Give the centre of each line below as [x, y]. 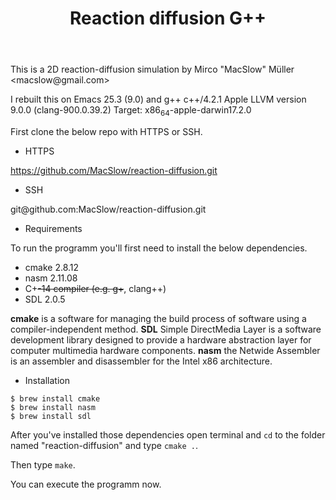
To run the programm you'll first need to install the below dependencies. [159, 248]
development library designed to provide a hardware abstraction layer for [161, 339]
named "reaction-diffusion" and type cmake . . [104, 445]
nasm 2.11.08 [51, 278]
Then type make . [43, 464]
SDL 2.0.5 [45, 299]
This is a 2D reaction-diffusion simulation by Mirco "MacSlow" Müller [152, 69]
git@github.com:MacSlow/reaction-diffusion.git [108, 209]
